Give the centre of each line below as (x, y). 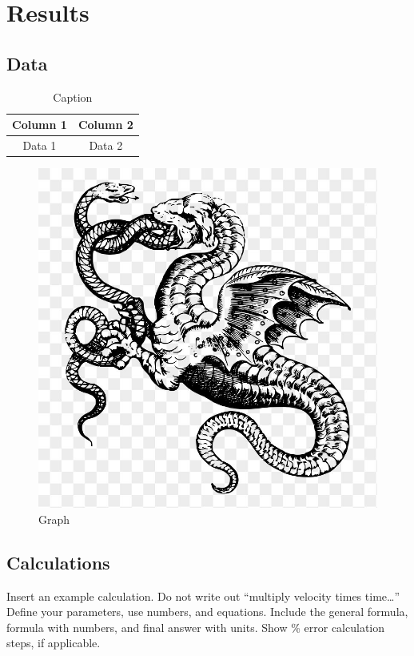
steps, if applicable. (54, 643)
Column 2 (105, 125)
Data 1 (40, 145)
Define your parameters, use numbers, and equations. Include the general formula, (207, 612)
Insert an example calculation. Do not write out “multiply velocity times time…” (203, 596)
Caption (73, 97)
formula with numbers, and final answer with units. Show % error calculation (196, 627)
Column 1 (40, 125)
